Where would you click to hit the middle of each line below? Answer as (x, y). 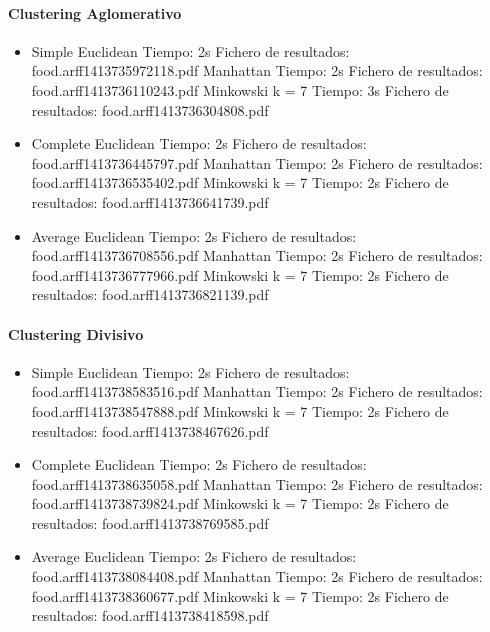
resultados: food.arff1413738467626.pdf (150, 430)
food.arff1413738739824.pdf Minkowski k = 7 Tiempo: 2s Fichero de (240, 503)
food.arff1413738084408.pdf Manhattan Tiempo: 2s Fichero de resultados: (257, 576)
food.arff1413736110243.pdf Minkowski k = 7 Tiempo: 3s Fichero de (240, 89)
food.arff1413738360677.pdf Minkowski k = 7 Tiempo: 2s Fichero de (240, 595)
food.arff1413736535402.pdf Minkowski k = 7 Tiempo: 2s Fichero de (240, 182)
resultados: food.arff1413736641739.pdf (150, 201)
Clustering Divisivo (76, 333)
